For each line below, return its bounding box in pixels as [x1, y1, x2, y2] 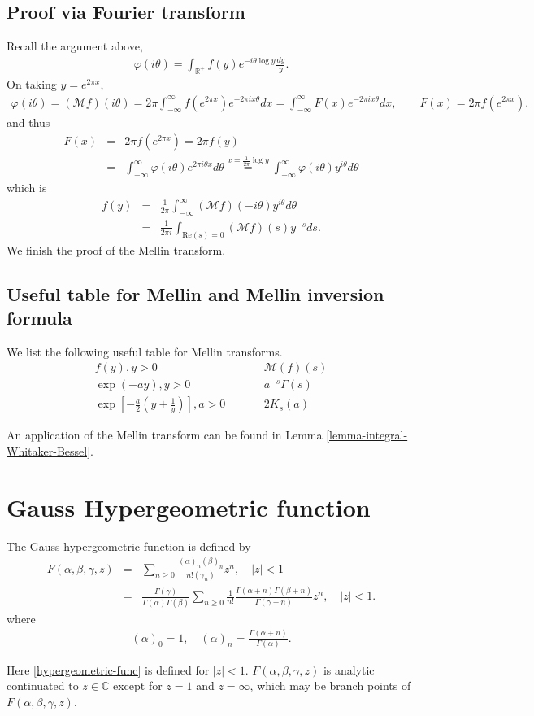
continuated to [7, 677, 79, 694]
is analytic [323, 661, 375, 678]
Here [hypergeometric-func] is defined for [7, 661, 210, 678]
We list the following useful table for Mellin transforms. [7, 343, 283, 360]
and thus [7, 114, 50, 131]
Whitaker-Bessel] [7, 443, 91, 460]
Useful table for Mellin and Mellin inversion [7, 281, 384, 306]
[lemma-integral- [326, 426, 408, 443]
